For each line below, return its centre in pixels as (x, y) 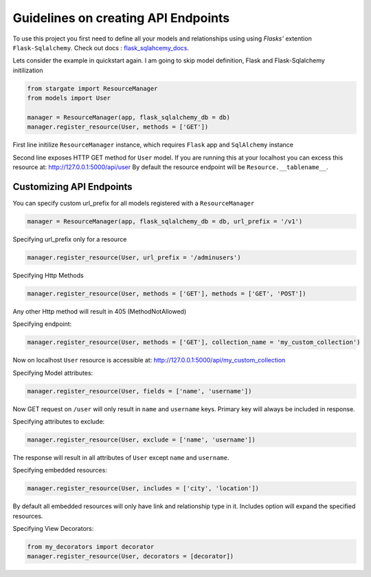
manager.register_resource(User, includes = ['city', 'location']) (143, 489)
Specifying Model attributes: (53, 373)
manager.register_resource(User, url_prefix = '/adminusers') (134, 257)
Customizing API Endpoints (73, 187)
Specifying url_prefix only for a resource (70, 239)
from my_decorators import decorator (91, 547)
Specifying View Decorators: (53, 529)
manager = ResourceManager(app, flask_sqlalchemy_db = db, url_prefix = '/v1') (165, 221)
